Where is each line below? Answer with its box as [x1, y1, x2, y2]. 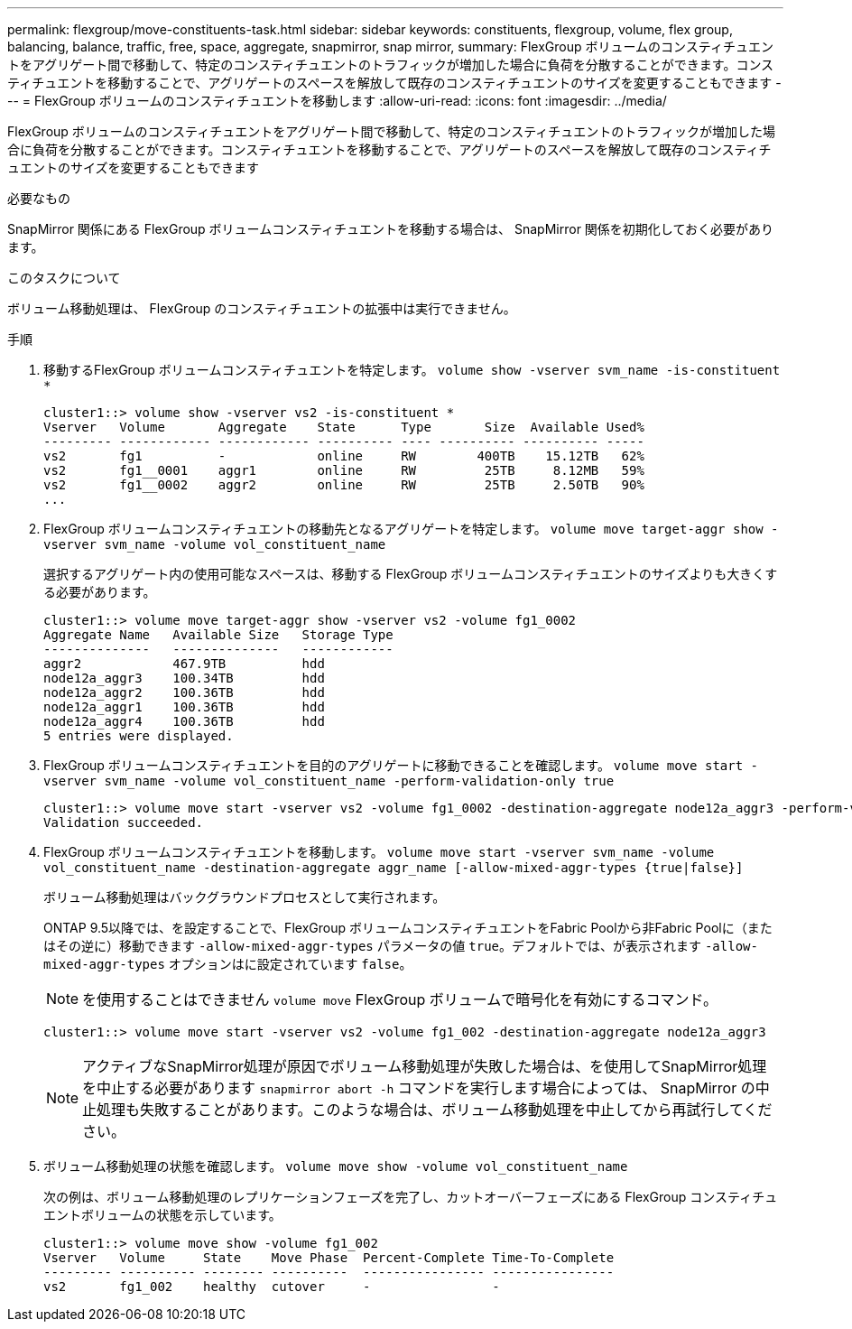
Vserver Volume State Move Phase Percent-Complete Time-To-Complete [43, 1250, 615, 1265]
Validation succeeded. [43, 815, 204, 830]
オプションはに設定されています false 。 [168, 956, 412, 971]
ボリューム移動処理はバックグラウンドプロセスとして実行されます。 [43, 889, 446, 905]
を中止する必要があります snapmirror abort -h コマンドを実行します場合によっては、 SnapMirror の [82, 1079, 755, 1097]
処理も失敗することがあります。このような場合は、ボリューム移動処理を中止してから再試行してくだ [97, 1101, 773, 1119]
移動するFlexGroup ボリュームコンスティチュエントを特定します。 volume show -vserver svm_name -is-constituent [43, 362, 781, 377]
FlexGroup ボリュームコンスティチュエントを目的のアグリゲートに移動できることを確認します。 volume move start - [43, 757, 758, 773]
